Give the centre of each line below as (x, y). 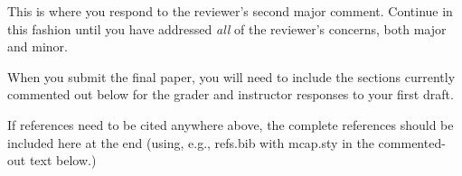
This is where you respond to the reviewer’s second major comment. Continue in (230, 11)
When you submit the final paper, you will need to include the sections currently (231, 76)
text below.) (63, 160)
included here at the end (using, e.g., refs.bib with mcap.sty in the (191, 142)
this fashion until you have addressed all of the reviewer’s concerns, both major (227, 28)
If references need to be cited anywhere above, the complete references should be (231, 124)
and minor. (38, 46)
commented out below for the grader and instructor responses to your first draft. (231, 94)
